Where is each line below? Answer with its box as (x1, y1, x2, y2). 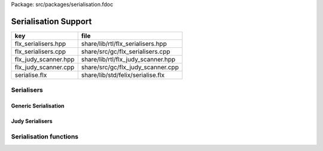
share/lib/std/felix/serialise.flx (81, 70, 165, 79)
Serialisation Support (11, 16, 92, 26)
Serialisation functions (11, 132, 79, 140)
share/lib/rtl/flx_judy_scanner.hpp (81, 55, 176, 63)
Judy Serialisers (11, 118, 53, 125)
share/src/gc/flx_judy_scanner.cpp (81, 63, 179, 71)
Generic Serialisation (11, 102, 65, 110)
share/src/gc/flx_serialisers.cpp (81, 47, 170, 56)
